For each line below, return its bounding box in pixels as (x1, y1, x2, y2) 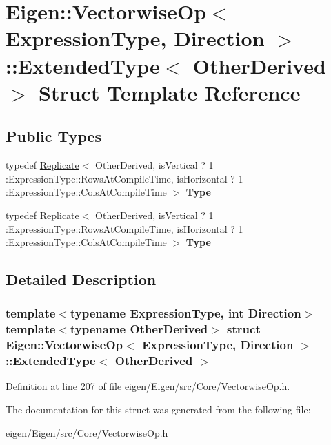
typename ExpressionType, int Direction (70, 304, 301, 322)
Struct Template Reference (39, 78, 301, 106)
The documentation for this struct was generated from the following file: (6, 402, 311, 417)
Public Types (6, 125, 102, 147)
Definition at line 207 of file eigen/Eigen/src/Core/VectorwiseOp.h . (6, 379, 290, 393)
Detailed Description (6, 269, 157, 290)
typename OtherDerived (70, 320, 208, 338)
